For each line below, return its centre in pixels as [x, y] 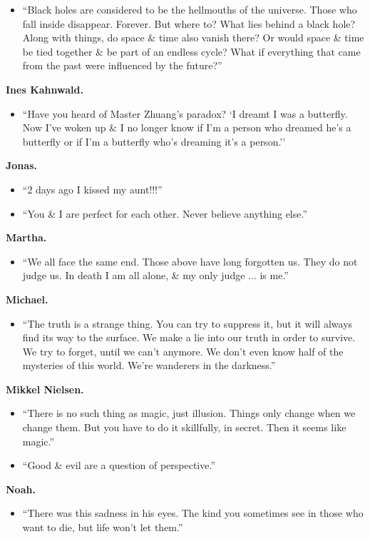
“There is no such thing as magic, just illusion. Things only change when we [189, 413]
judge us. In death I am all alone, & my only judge [134, 275]
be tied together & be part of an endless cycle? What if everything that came [191, 51]
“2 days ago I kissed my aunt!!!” [92, 189]
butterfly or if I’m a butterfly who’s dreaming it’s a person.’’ [154, 141]
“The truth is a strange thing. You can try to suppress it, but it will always [187, 323]
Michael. [27, 299]
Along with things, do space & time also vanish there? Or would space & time [193, 37]
